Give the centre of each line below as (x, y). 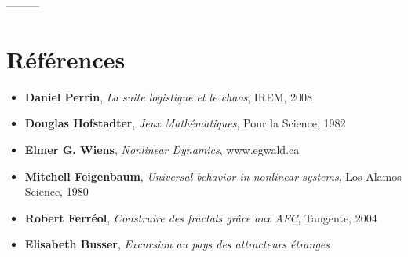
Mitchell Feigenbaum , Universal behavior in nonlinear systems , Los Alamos (213, 176)
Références (66, 59)
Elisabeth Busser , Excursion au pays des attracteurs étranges (177, 244)
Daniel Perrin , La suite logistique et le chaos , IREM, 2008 (169, 96)
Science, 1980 (56, 191)
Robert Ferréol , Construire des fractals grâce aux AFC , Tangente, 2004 (201, 217)
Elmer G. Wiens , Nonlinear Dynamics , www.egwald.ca (162, 149)
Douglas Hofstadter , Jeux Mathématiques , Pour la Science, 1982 (185, 123)
